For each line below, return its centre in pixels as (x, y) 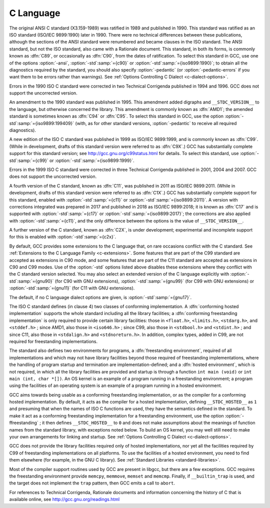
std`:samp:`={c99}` (29, 160)
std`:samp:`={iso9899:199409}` (42, 123)
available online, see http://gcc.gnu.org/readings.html (64, 499)
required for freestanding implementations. (53, 341)
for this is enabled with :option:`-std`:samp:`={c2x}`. (63, 237)
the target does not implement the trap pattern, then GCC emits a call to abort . (92, 483)
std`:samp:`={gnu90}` (31, 281)
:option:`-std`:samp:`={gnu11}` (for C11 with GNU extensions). (72, 288)
